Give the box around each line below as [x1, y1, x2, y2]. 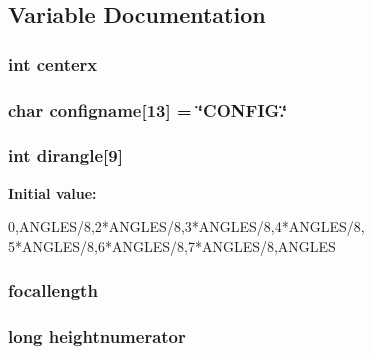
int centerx [8, 51, 98, 76]
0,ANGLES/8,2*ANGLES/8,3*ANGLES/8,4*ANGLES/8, [8, 216, 365, 237]
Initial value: [8, 182, 97, 203]
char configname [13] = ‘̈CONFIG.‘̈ [8, 97, 288, 122]
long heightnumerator [8, 324, 186, 349]
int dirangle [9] [8, 143, 123, 168]
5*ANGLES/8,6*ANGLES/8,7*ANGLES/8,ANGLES [8, 235, 336, 256]
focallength [8, 278, 98, 303]
